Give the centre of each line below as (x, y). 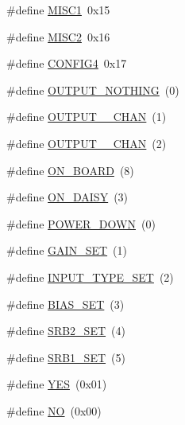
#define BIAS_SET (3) (66, 304)
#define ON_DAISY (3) (67, 197)
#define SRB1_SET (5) (66, 357)
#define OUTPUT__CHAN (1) (87, 117)
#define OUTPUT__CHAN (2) (87, 143)
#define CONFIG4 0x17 (67, 63)
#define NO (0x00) (54, 410)
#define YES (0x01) (57, 384)
